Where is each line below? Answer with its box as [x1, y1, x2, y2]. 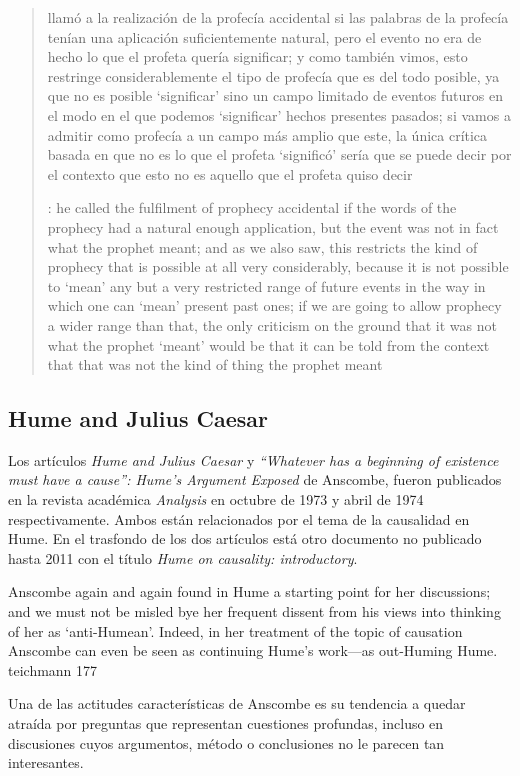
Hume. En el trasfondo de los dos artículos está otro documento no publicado [8, 528, 482, 549]
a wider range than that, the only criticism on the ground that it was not [47, 314, 497, 335]
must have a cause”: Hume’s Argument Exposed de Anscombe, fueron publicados [8, 469, 502, 490]
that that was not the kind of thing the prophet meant [47, 354, 383, 375]
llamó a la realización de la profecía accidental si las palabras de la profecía [47, 7, 509, 27]
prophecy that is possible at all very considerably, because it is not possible [47, 256, 509, 277]
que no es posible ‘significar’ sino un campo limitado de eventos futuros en [47, 85, 503, 106]
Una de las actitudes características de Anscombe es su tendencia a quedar [8, 693, 466, 714]
